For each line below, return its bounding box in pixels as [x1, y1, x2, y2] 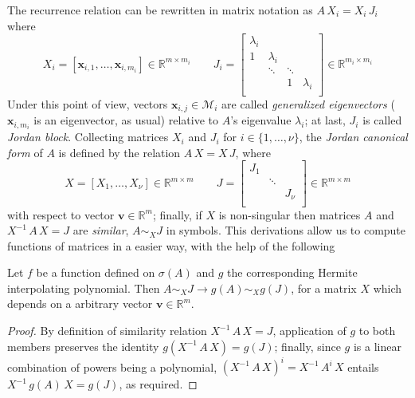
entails [347, 358, 379, 375]
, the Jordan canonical [299, 128, 408, 145]
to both [358, 322, 396, 339]
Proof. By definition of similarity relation [7, 322, 207, 339]
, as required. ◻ [119, 376, 198, 392]
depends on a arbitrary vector [7, 295, 153, 312]
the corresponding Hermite [227, 264, 358, 281]
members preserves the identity [7, 337, 159, 354]
